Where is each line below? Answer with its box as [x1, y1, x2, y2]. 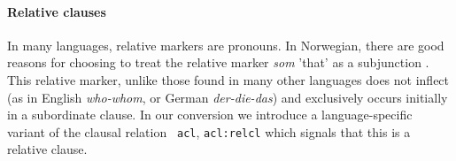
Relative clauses [7, 2, 106, 20]
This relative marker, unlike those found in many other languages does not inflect [7, 70, 450, 88]
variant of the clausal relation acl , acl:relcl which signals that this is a [7, 122, 411, 141]
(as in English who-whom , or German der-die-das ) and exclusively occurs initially [7, 88, 448, 106]
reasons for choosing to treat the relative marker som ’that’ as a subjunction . [7, 53, 429, 72]
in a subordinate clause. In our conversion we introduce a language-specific [7, 105, 413, 124]
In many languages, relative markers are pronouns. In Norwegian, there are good [7, 35, 444, 54]
